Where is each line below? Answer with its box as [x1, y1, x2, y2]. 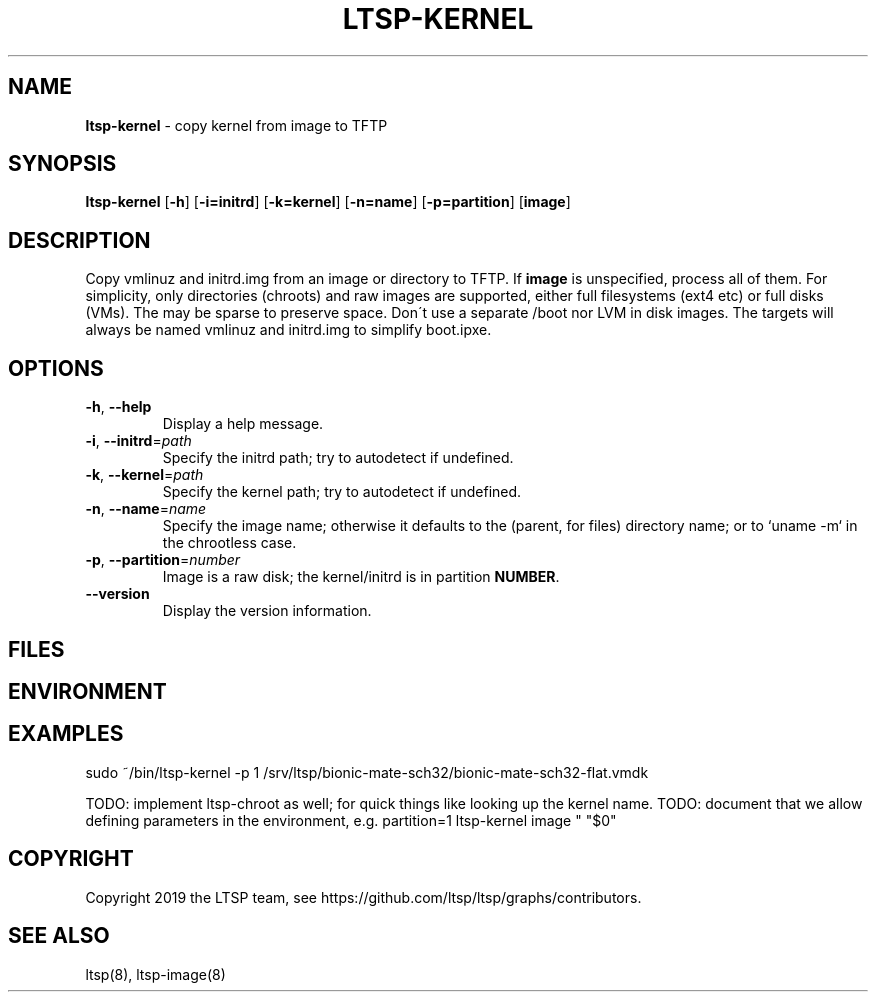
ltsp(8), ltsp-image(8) [85, 965, 226, 983]
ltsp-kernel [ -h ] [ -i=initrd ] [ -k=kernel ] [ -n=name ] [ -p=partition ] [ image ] [85, 193, 571, 211]
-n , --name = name [85, 500, 207, 518]
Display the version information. [162, 602, 372, 620]
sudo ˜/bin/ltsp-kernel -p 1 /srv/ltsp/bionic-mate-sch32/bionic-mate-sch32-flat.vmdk [85, 763, 649, 781]
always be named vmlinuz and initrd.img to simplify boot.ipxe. [85, 321, 492, 339]
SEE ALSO [8, 923, 110, 949]
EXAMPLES [8, 721, 124, 747]
